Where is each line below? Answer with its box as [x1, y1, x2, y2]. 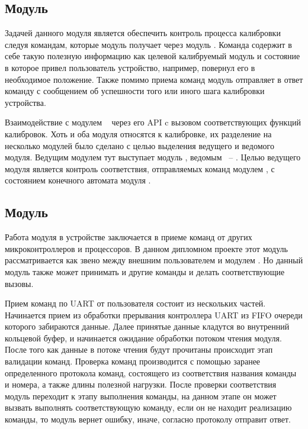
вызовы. [5, 277, 34, 289]
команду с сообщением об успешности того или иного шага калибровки [5, 85, 265, 97]
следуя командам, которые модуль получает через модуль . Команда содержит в [5, 38, 292, 50]
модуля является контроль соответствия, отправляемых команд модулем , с [5, 162, 275, 175]
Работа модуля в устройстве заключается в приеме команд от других [5, 231, 252, 243]
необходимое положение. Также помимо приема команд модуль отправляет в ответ [5, 73, 303, 85]
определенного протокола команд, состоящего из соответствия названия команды [5, 366, 297, 379]
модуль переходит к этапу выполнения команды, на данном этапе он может [5, 389, 277, 402]
